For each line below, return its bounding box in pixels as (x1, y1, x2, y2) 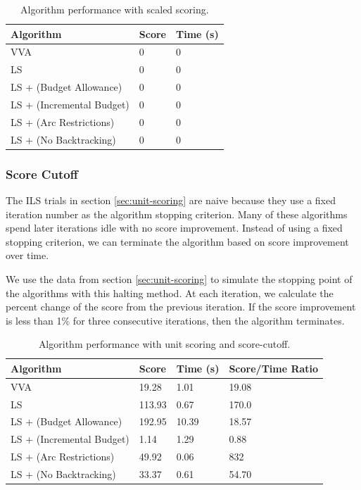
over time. (6, 248, 49, 263)
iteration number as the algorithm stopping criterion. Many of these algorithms (6, 206, 348, 221)
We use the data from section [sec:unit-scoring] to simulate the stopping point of (6, 271, 353, 286)
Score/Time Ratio (229, 360, 319, 375)
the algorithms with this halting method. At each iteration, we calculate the (6, 285, 334, 300)
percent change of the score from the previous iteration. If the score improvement (6, 299, 356, 314)
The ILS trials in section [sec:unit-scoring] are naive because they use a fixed (6, 192, 336, 207)
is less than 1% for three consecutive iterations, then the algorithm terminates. (6, 313, 345, 327)
